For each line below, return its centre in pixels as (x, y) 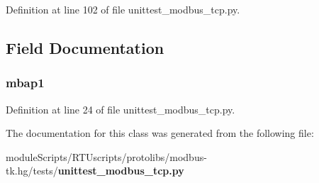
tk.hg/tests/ (32, 171)
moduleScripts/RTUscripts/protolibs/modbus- (106, 156)
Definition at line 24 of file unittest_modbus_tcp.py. (121, 109)
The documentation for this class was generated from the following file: (160, 133)
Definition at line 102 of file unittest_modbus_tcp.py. (123, 9)
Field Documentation (85, 47)
